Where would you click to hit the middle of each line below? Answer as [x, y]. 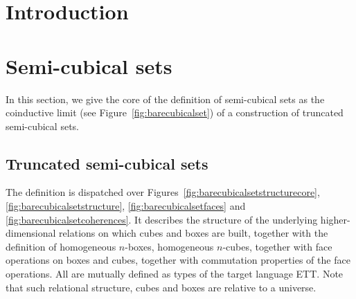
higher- [335, 219]
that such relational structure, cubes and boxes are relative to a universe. [161, 287]
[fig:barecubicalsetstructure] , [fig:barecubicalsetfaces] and [126, 206]
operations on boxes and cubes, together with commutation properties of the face [178, 260]
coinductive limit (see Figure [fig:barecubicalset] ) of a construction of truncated [175, 112]
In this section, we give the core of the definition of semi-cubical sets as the [165, 99]
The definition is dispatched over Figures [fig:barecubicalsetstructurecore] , [163, 192]
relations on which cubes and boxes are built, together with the [194, 233]
